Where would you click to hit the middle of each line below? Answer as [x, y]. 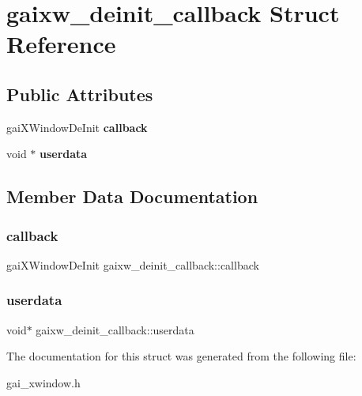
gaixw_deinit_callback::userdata [115, 329]
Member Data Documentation [132, 196]
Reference [61, 44]
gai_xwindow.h [43, 382]
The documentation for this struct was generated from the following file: [181, 356]
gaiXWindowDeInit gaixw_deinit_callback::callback [133, 264]
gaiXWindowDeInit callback [77, 127]
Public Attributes [80, 94]
